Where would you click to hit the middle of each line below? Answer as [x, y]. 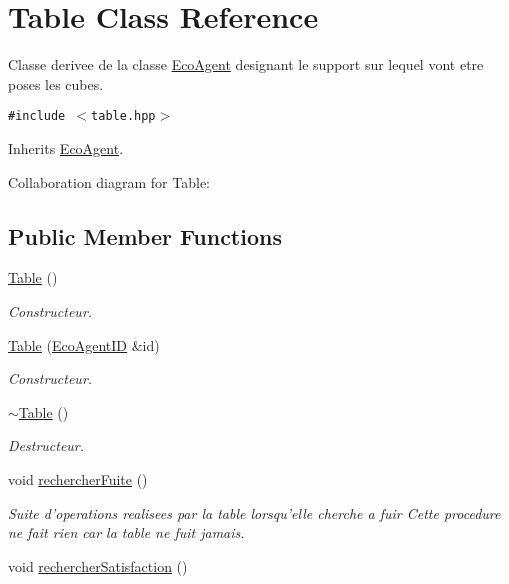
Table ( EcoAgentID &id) [84, 344]
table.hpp [123, 116]
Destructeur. [46, 445]
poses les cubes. [56, 83]
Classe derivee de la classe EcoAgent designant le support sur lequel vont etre [246, 64]
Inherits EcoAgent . [66, 147]
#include [37, 116]
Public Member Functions [145, 235]
